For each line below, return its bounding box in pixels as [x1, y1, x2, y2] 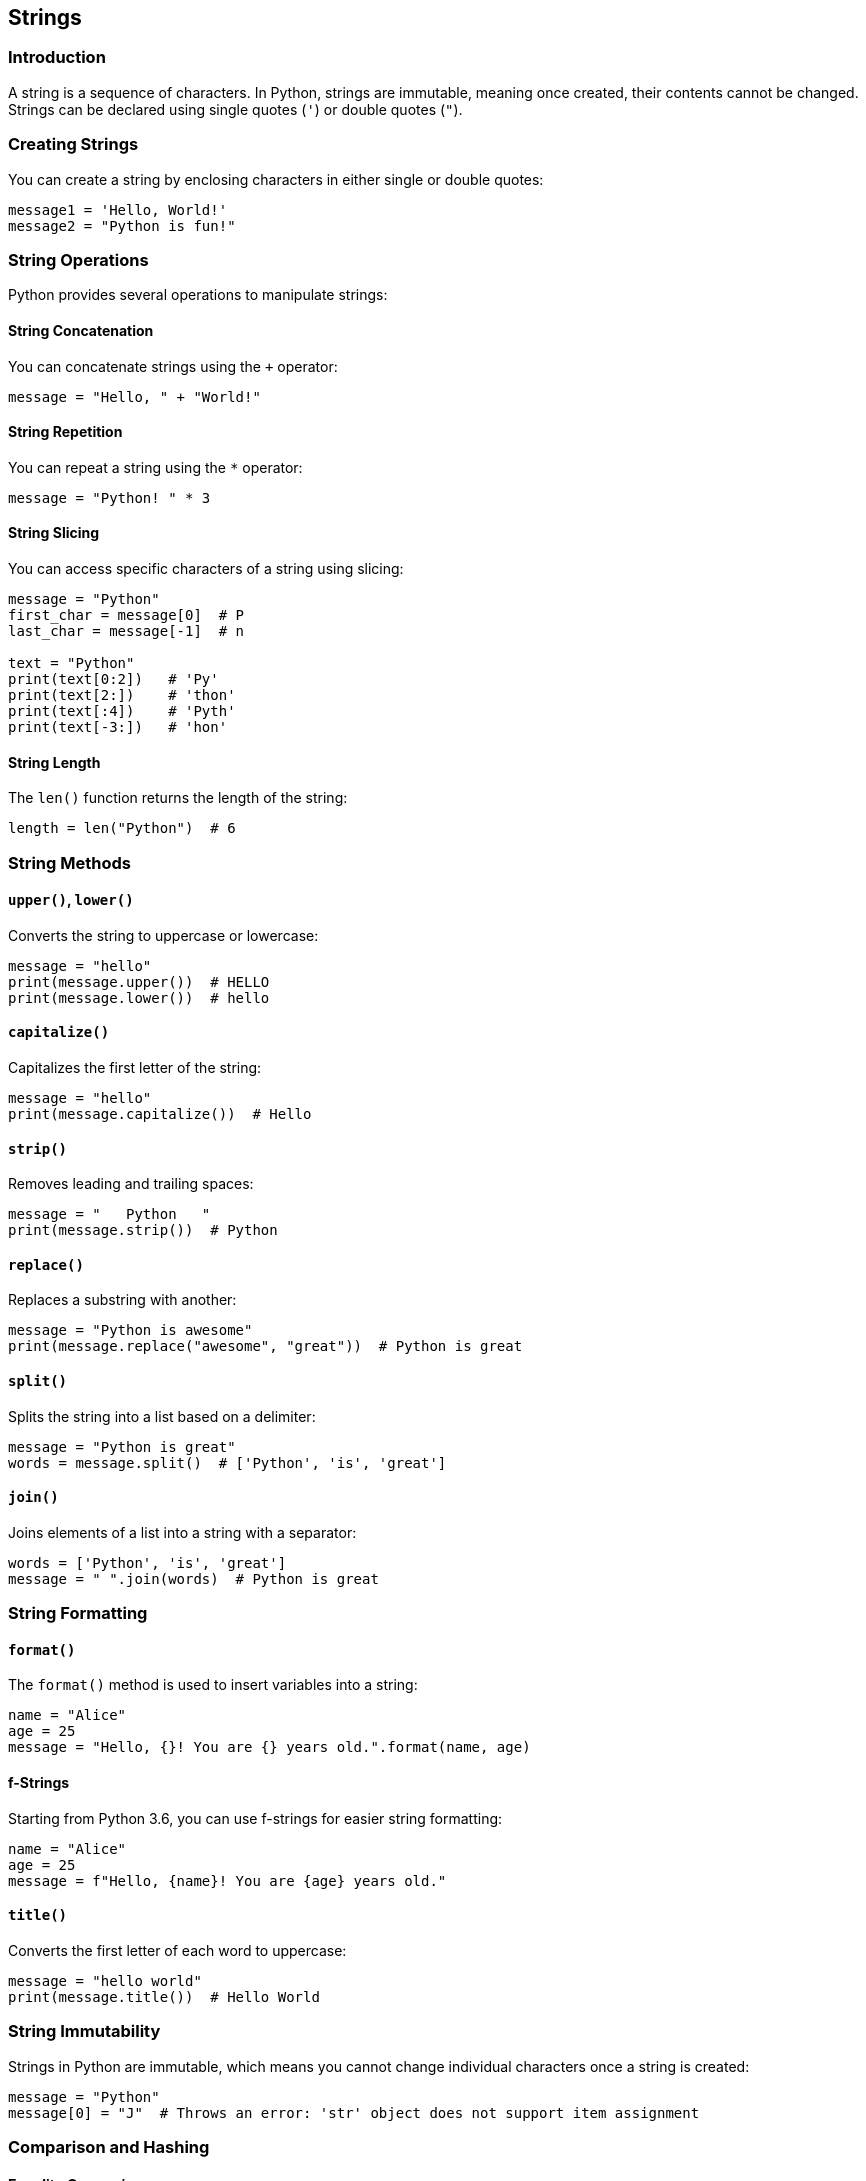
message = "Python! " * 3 [8, 489, 211, 506]
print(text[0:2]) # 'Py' [8, 670, 219, 687]
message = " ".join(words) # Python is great [8, 1570, 379, 1587]
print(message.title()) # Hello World [8, 1988, 320, 2005]
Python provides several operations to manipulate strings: [8, 286, 388, 304]
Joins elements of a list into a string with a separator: [8, 1523, 357, 1541]
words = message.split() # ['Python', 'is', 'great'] [8, 1454, 447, 1471]
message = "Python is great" [8, 1438, 236, 1455]
